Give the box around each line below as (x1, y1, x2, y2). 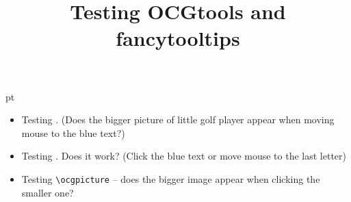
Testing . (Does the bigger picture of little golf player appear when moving (21, 112, 335, 127)
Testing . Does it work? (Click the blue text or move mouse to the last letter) (21, 149, 347, 163)
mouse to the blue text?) (21, 125, 125, 140)
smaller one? (21, 185, 74, 199)
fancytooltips (116, 24, 240, 52)
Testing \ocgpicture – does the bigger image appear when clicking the (21, 171, 320, 186)
